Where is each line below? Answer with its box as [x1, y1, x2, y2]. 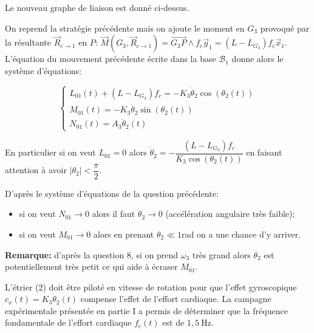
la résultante [5, 36, 51, 49]
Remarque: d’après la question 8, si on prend [5, 248, 179, 261]
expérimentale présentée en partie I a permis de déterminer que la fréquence [5, 304, 288, 317]
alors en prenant [93, 227, 154, 240]
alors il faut [92, 207, 135, 220]
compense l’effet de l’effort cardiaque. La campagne [80, 292, 271, 305]
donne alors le [231, 52, 284, 65]
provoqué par [260, 21, 310, 34]
